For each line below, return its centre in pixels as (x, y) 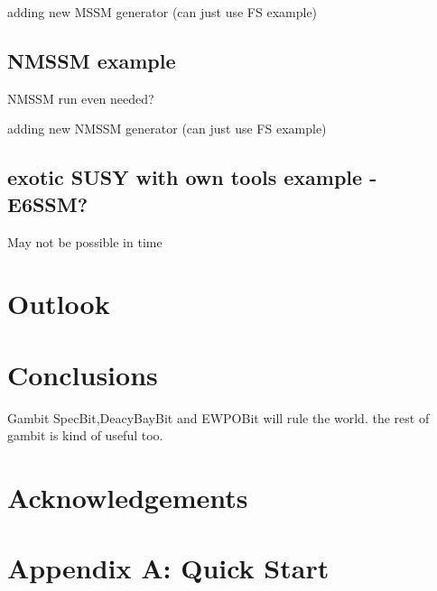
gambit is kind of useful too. (85, 435)
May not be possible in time (85, 241)
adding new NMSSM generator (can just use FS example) (167, 129)
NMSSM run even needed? (81, 98)
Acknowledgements (128, 498)
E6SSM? (48, 203)
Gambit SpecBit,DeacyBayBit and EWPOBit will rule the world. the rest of (218, 417)
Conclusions (83, 374)
